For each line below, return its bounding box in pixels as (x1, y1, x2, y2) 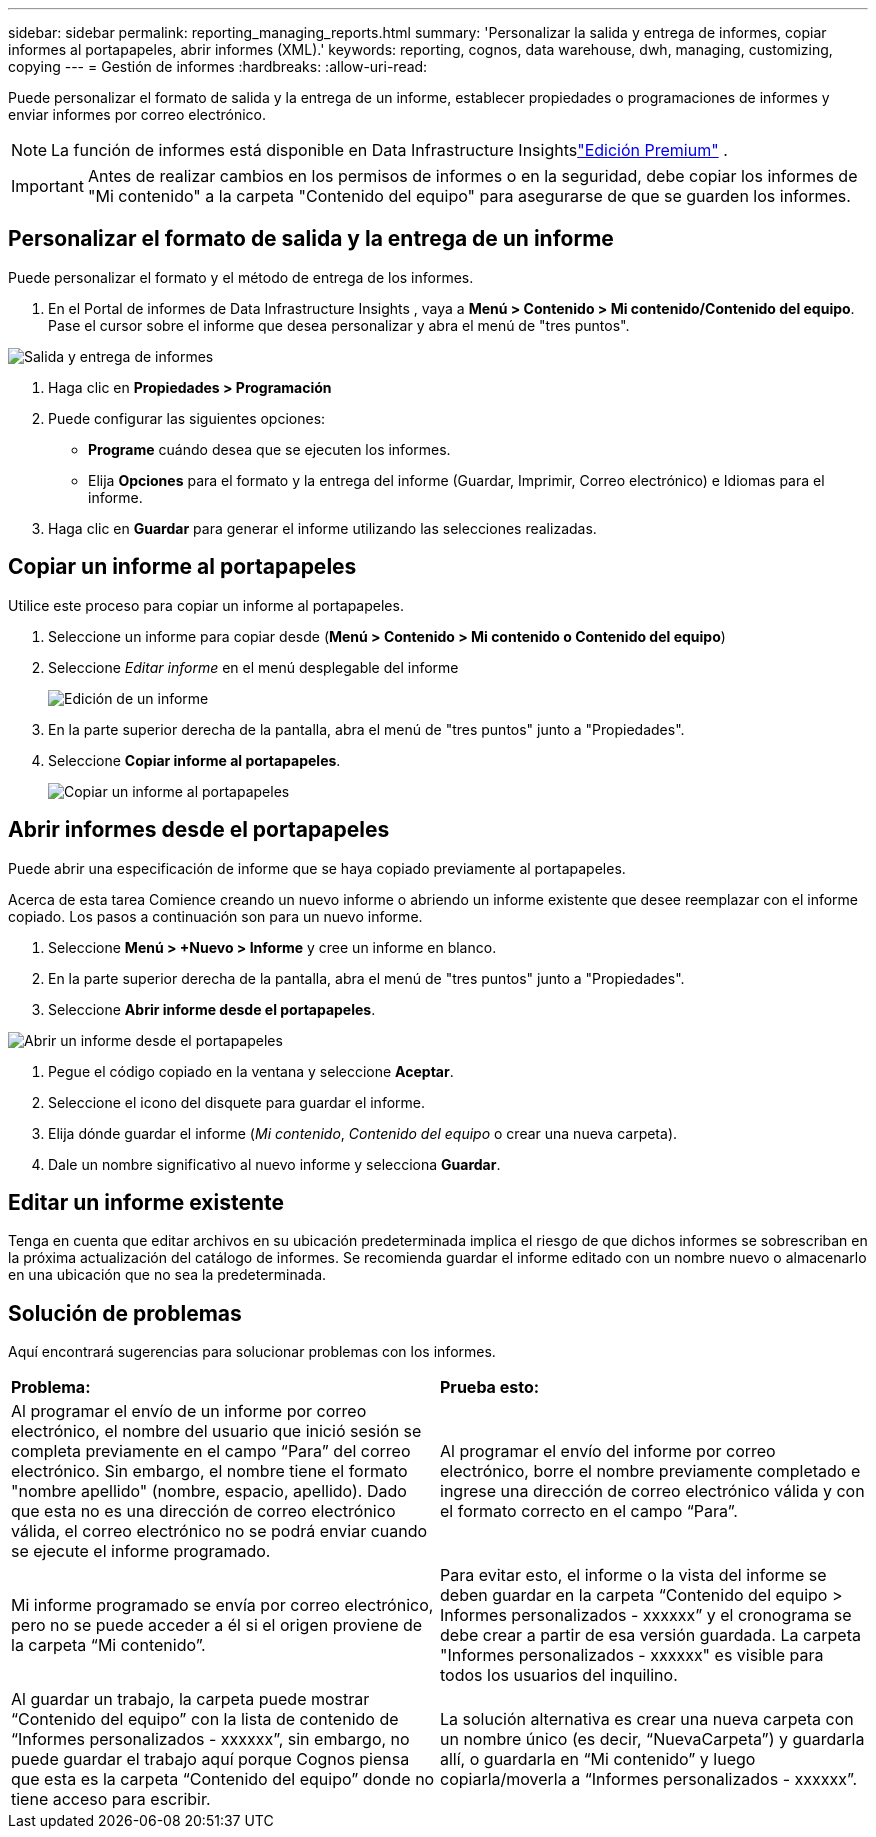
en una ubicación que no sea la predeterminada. (8, 1266, 327, 1284)
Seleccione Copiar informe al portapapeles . (48, 751, 341, 769)
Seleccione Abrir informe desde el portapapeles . (48, 1000, 376, 1018)
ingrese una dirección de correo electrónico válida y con (440, 1481, 865, 1502)
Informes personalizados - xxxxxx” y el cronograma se (440, 1605, 852, 1626)
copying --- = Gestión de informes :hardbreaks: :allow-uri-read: (8, 58, 428, 75)
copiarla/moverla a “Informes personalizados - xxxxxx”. (440, 1769, 857, 1790)
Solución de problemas (8, 1300, 242, 1326)
